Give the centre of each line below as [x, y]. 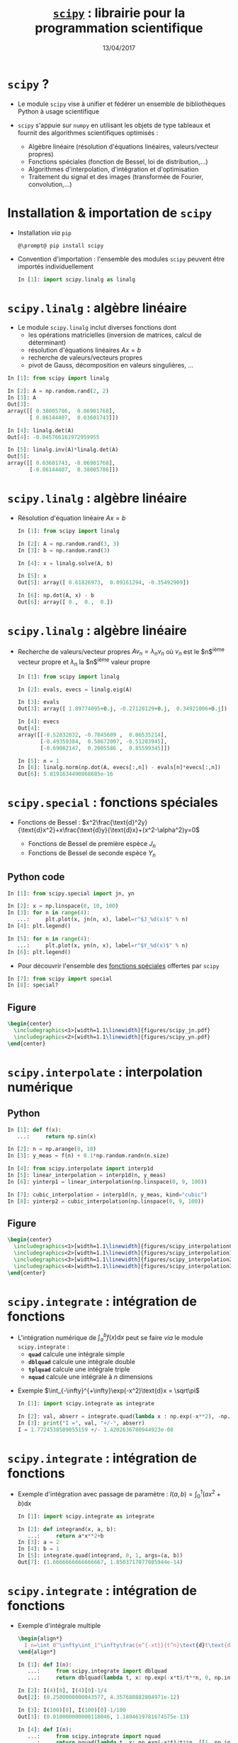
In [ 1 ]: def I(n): [45, 1665]
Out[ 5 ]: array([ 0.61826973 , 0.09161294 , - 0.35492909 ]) [103, 583]
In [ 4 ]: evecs [38, 722]
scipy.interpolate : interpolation [105, 1072]
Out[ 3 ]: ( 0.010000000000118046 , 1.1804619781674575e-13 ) [103, 1717]
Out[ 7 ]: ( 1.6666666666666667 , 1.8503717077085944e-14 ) [100, 1562]
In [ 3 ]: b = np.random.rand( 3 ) [64, 550]
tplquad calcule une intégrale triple [79, 1369]
